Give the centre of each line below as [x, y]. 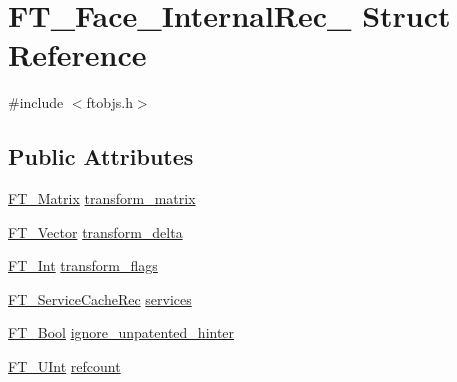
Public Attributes [101, 156]
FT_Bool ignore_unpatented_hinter [121, 332]
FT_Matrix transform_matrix [102, 198]
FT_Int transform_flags [83, 265]
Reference [77, 54]
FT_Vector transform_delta [95, 231]
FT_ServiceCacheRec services [100, 298]
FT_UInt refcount [64, 366]
